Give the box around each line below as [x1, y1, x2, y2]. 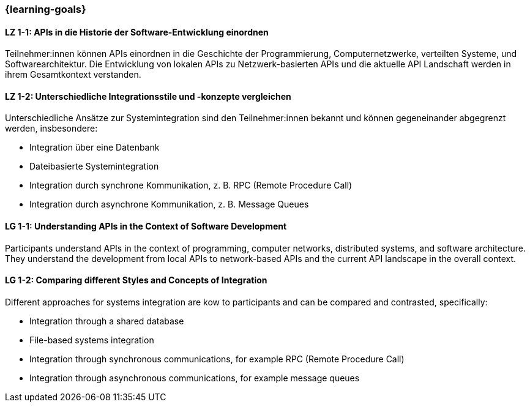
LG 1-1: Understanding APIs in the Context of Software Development [5, 221, 287, 232]
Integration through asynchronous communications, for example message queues [29, 372, 360, 383]
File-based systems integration [29, 334, 154, 345]
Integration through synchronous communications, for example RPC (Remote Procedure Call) [29, 353, 405, 364]
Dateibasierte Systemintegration [29, 161, 159, 172]
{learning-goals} [5, 3, 86, 15]
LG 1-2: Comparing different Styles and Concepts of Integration [5, 275, 267, 286]
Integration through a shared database [29, 315, 184, 326]
